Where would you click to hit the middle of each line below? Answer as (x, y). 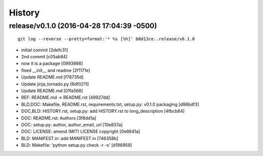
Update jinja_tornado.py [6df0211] (55, 84)
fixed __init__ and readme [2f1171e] (56, 70)
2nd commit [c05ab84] (44, 56)
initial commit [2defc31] (45, 50)
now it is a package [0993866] (52, 64)
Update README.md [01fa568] (52, 90)
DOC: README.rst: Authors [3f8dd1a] (59, 118)
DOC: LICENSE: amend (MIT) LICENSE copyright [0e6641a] (81, 132)
